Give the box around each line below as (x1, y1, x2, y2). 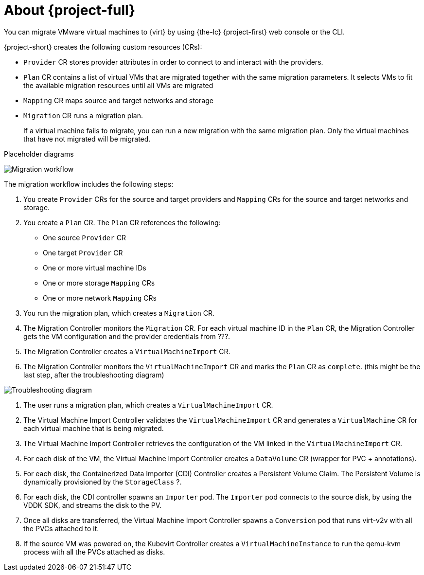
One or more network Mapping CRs (43, 293, 157, 302)
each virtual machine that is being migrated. (23, 424, 164, 432)
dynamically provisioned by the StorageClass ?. (23, 477, 182, 486)
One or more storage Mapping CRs (43, 278, 155, 287)
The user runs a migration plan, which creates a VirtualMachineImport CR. (23, 400, 273, 409)
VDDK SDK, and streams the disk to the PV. (23, 501, 162, 509)
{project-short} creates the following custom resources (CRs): (4, 42, 202, 51)
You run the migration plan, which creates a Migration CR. (23, 308, 215, 317)
